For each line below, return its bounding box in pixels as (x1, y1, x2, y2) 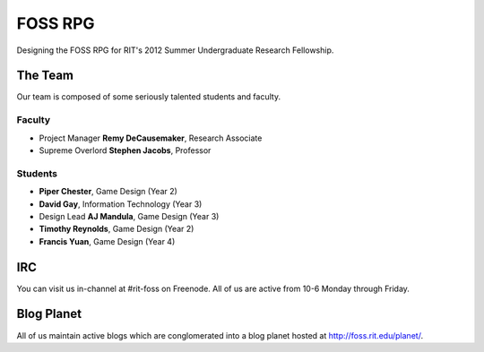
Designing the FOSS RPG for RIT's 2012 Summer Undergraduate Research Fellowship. (16, 45, 334, 56)
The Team (16, 68, 74, 83)
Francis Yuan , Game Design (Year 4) (39, 236, 176, 246)
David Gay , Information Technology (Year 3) (39, 198, 203, 210)
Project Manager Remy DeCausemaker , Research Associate (39, 133, 263, 143)
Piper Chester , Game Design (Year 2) (39, 186, 178, 197)
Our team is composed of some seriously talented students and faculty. (16, 91, 281, 102)
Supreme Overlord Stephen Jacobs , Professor (39, 144, 212, 156)
